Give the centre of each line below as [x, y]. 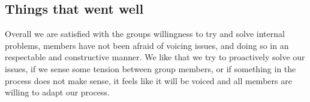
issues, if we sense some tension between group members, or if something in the [151, 68]
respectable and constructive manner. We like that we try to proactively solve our [155, 57]
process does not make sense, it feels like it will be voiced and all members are [148, 80]
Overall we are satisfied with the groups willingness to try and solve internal [145, 34]
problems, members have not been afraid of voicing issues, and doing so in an [147, 45]
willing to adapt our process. [57, 92]
